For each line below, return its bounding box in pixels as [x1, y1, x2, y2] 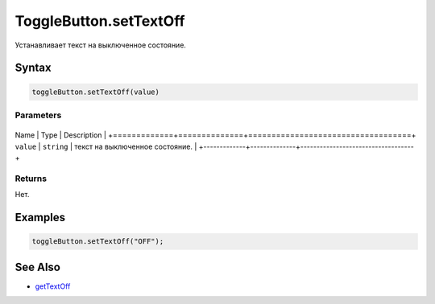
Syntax [14, 61, 52, 75]
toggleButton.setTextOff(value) [31, 87, 160, 97]
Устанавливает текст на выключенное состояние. [14, 40, 187, 50]
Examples [14, 211, 66, 224]
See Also [14, 260, 60, 273]
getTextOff [35, 281, 71, 291]
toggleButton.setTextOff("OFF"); [31, 237, 164, 246]
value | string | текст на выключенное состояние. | [14, 142, 197, 151]
